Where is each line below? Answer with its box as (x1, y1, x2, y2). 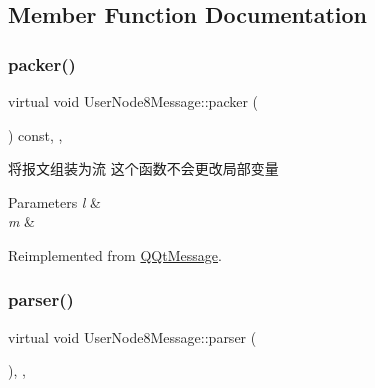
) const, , (8, 124, 63, 145)
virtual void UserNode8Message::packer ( (8, 91, 259, 111)
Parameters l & (8, 191, 102, 212)
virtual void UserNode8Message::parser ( (8, 326, 257, 347)
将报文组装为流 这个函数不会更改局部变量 (8, 158, 279, 179)
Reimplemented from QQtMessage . (8, 244, 222, 265)
